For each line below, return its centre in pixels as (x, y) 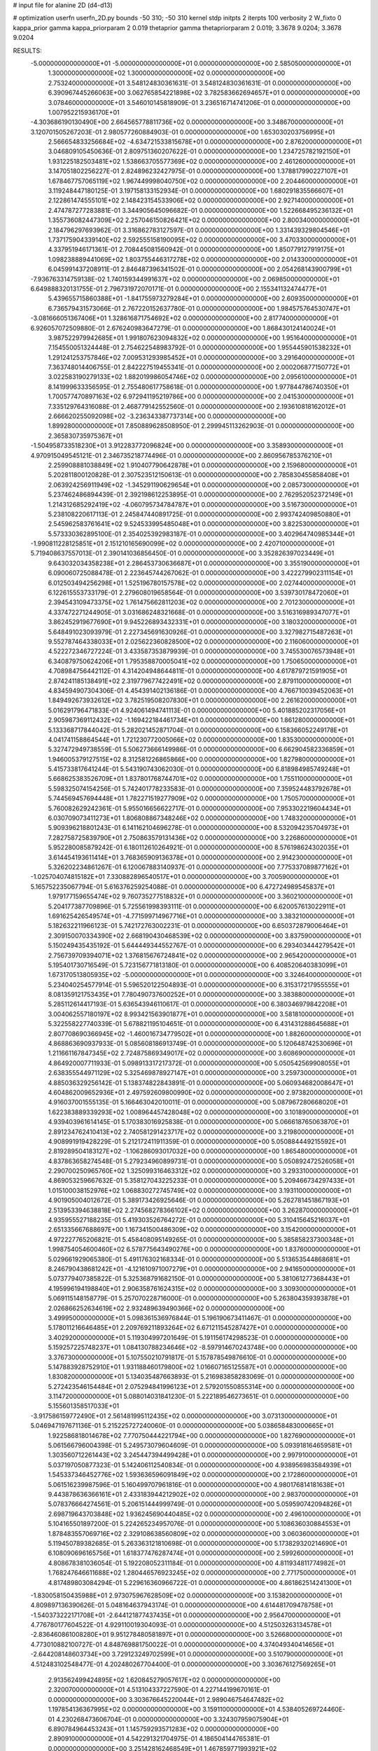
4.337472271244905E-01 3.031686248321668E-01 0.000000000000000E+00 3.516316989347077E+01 (199, 612)
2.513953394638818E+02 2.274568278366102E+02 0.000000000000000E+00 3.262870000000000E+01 (203, 1210)
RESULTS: (27, 50)
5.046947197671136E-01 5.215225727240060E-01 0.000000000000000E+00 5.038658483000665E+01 (182, 1426)
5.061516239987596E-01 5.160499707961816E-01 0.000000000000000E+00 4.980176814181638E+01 (196, 1484)
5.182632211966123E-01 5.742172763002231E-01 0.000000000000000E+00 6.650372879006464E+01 (198, 926)
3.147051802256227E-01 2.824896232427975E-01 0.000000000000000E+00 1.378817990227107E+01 (198, 171)
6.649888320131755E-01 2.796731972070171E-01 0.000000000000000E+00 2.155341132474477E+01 (178, 289)
